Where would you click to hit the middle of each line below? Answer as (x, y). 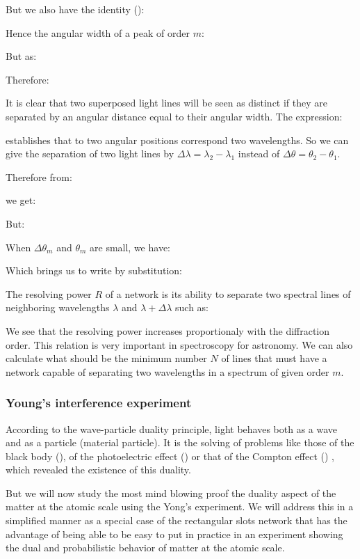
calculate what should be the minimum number (106, 358)
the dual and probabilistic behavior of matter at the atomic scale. (145, 548)
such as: (192, 307)
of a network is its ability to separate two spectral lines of (228, 293)
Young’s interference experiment (99, 403)
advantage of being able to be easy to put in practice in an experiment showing (174, 534)
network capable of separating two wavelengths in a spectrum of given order (167, 371)
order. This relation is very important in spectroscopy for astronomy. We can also (179, 344)
